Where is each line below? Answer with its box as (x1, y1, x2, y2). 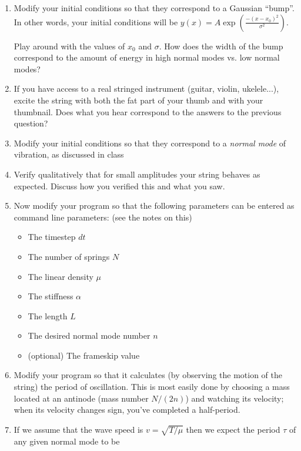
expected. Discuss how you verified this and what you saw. (14, 179, 225, 192)
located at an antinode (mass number (14, 392, 149, 404)
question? (14, 117, 48, 129)
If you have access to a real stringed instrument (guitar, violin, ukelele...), (14, 82, 279, 95)
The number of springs (28, 250, 110, 262)
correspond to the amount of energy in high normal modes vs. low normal (14, 51, 280, 64)
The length (28, 309, 68, 322)
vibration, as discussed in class (14, 148, 124, 161)
